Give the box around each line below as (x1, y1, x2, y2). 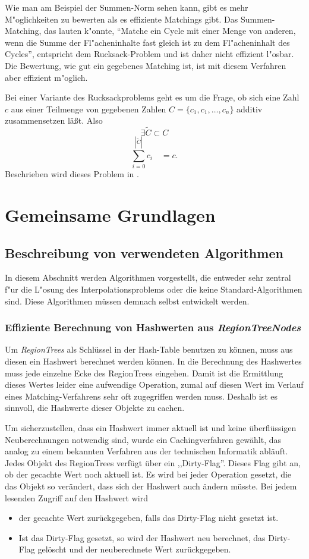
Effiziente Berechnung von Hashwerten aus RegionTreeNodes (5, 320, 301, 335)
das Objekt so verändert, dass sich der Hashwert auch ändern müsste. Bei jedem (5, 479, 297, 492)
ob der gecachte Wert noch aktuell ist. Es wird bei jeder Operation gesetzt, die (5, 468, 292, 481)
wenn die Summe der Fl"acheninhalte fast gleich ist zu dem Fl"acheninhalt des (5, 36, 290, 48)
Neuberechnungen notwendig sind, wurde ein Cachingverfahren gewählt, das (5, 433, 282, 445)
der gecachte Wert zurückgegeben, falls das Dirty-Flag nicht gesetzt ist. (18, 511, 279, 524)
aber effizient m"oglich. (5, 71, 88, 83)
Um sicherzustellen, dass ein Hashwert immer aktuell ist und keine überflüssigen (5, 422, 297, 434)
